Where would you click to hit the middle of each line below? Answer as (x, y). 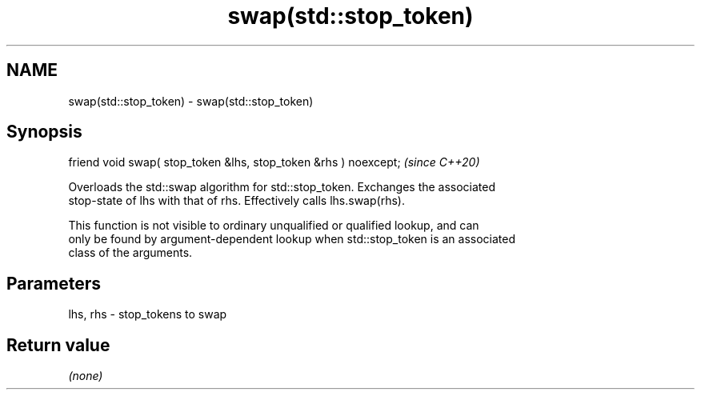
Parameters (54, 283)
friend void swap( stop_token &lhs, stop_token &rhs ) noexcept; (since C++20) (274, 162)
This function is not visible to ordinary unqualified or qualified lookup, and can (274, 226)
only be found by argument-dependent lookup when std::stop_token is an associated (292, 239)
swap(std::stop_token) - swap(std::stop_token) (191, 101)
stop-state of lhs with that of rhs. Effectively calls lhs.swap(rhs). (236, 201)
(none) (86, 376)
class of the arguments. (130, 253)
